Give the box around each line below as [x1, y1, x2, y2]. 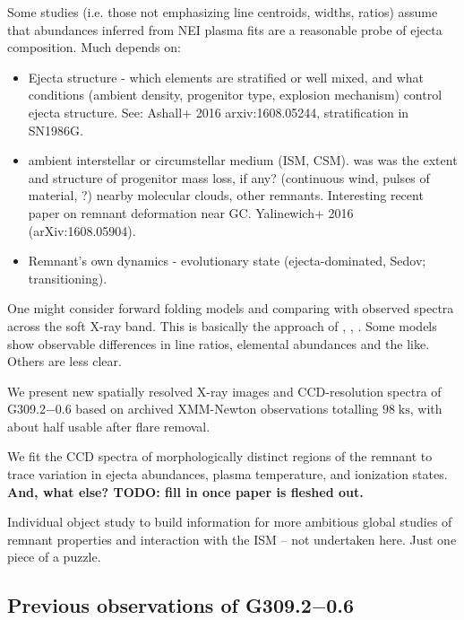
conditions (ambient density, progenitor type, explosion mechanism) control [28, 85, 443, 104]
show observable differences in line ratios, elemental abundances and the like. [7, 334, 430, 353]
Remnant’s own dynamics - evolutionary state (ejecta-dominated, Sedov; [28, 251, 426, 270]
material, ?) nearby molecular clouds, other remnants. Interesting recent [28, 186, 424, 205]
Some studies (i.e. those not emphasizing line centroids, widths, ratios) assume [7, 3, 438, 21]
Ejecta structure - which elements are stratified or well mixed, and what [28, 67, 424, 86]
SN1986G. [28, 120, 83, 139]
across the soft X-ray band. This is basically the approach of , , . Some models [7, 316, 437, 335]
